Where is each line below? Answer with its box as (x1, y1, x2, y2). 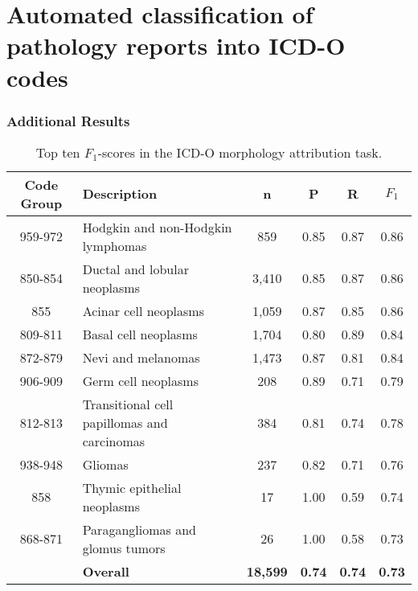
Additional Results (6, 110, 130, 130)
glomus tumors (82, 538, 166, 557)
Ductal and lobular (82, 259, 189, 278)
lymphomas (82, 236, 147, 255)
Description (82, 184, 158, 203)
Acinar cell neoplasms (82, 301, 204, 320)
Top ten (35, 142, 80, 162)
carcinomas (82, 431, 145, 450)
